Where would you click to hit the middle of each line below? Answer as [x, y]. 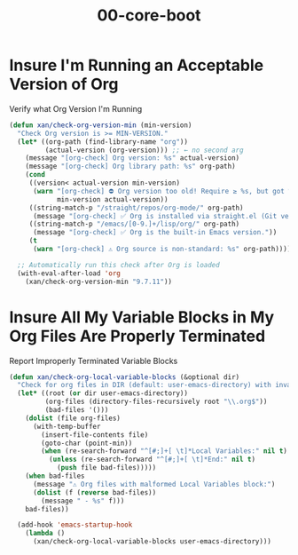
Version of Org [64, 84]
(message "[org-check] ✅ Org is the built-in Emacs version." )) [155, 233]
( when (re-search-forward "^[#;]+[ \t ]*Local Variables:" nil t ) [165, 451]
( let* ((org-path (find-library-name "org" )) [103, 142]
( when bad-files [55, 476]
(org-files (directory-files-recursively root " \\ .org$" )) [156, 402]
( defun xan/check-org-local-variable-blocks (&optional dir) [125, 377]
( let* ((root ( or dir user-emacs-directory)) [103, 393]
